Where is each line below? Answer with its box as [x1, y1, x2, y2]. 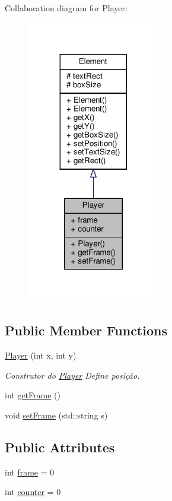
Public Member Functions [5, 321, 167, 340]
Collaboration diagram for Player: [5, 2, 128, 14]
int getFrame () [5, 389, 60, 401]
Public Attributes [5, 437, 115, 456]
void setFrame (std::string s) [5, 408, 108, 421]
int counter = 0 [5, 486, 61, 498]
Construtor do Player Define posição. [5, 369, 140, 381]
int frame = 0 [5, 465, 55, 478]
